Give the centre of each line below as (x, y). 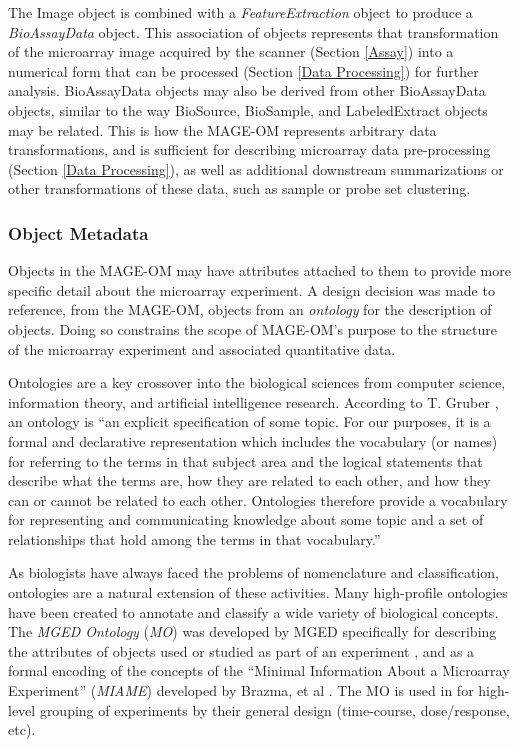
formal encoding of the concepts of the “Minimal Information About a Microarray (259, 670)
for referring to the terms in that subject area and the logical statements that (245, 460)
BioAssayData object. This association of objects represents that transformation (253, 31)
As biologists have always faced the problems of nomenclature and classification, (253, 572)
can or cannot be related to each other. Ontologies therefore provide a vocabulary (258, 499)
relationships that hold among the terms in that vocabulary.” (194, 538)
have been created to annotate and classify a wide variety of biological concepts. (253, 611)
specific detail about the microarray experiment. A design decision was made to (251, 289)
